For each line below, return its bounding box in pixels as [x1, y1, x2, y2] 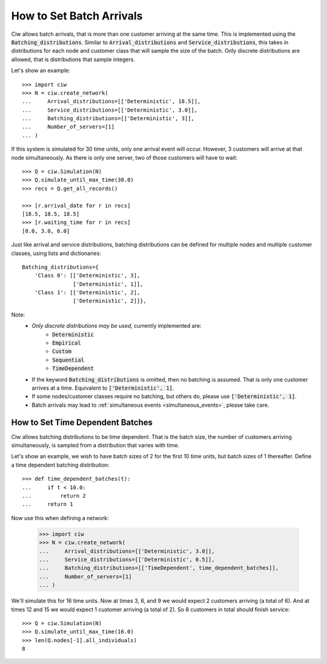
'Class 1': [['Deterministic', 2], [34, 289, 140, 296]
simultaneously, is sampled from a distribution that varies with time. [11, 442, 180, 449]
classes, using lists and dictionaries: [11, 249, 101, 257]
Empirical [52, 340, 81, 347]
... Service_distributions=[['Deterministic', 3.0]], [22, 106, 198, 113]
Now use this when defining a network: [11, 514, 109, 521]
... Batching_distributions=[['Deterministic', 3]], [22, 115, 195, 122]
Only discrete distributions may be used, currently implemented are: [31, 322, 202, 330]
